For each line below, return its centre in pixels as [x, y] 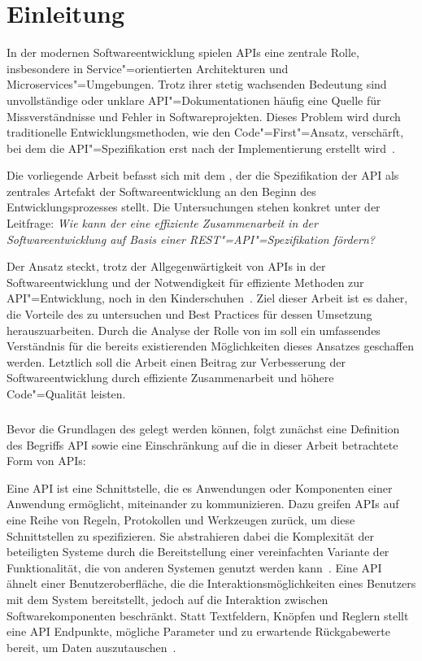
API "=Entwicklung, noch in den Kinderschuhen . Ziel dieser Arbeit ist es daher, [207, 298]
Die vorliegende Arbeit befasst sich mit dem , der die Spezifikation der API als [203, 175]
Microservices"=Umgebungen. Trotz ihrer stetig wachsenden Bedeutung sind [197, 84]
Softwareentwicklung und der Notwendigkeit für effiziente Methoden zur [185, 282]
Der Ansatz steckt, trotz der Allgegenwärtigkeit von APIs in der [166, 266]
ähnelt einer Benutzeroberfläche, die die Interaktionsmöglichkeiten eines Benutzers [211, 583]
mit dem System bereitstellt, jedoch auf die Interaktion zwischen [167, 599]
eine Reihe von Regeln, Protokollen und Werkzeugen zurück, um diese [181, 519]
